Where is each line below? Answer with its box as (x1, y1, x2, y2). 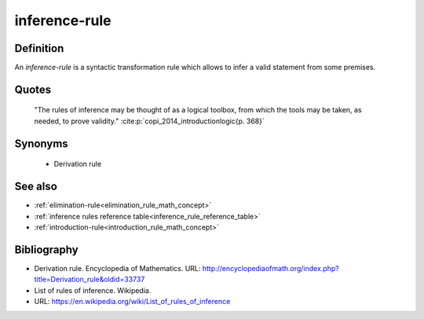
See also (14, 180, 58, 193)
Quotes (14, 82, 52, 96)
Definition (14, 42, 64, 55)
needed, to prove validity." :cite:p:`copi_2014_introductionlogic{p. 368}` (34, 116, 265, 126)
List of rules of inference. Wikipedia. (34, 285, 152, 295)
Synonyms (14, 137, 68, 150)
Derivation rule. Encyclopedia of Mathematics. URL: (34, 263, 201, 273)
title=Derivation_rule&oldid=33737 (34, 275, 145, 284)
